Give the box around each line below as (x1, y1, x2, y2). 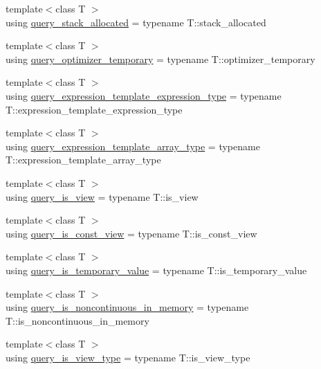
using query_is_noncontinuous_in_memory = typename (6, 300, 249, 314)
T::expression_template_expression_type (6, 102, 183, 116)
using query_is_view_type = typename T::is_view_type (6, 350, 250, 364)
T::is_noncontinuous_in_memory (6, 313, 149, 327)
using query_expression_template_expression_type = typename (6, 88, 282, 102)
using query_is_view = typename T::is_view (6, 189, 199, 204)
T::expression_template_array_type (6, 152, 161, 167)
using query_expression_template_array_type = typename (6, 138, 260, 153)
